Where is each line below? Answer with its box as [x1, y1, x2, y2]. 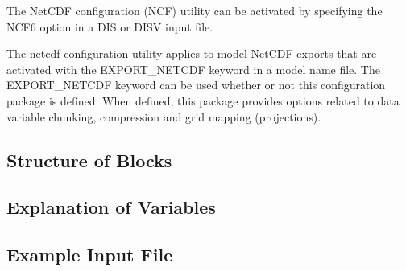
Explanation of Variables [6, 195, 216, 220]
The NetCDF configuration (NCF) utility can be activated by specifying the [6, 2, 383, 18]
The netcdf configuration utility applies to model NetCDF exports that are [6, 45, 377, 62]
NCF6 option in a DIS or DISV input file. [6, 18, 213, 35]
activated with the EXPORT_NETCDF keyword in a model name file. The [6, 60, 380, 77]
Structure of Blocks [6, 147, 172, 172]
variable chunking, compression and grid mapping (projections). [6, 108, 321, 125]
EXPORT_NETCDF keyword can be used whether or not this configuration [6, 76, 386, 93]
